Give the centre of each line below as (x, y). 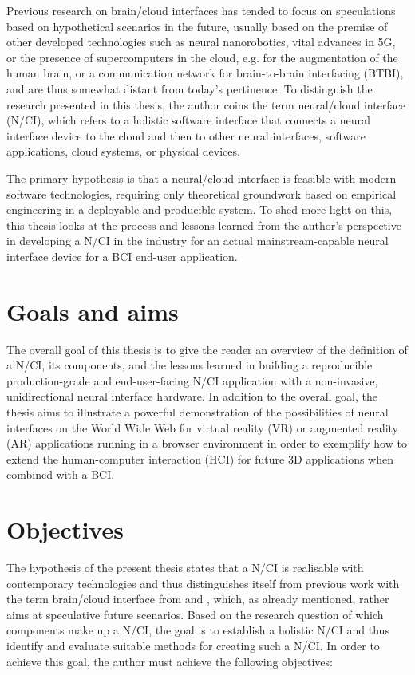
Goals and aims (93, 311)
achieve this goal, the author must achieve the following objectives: (170, 661)
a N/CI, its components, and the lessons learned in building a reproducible (190, 365)
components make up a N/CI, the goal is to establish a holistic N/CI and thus (198, 630)
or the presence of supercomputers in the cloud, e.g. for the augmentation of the (202, 57)
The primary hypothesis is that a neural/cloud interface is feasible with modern (202, 178)
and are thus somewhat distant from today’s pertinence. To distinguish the (190, 88)
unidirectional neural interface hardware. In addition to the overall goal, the (192, 396)
